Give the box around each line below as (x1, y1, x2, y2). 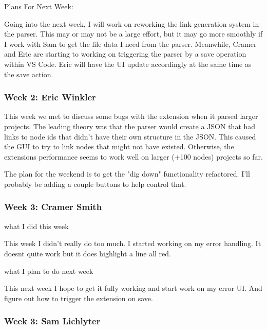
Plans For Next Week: (4, 1, 73, 11)
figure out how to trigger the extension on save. (4, 292, 153, 303)
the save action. (4, 68, 53, 79)
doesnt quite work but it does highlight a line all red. (4, 248, 171, 258)
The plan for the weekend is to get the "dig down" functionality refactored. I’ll (4, 168, 250, 179)
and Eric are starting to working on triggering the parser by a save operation (4, 48, 246, 59)
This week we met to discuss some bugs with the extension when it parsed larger (4, 111, 258, 121)
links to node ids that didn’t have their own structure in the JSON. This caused (4, 131, 256, 142)
